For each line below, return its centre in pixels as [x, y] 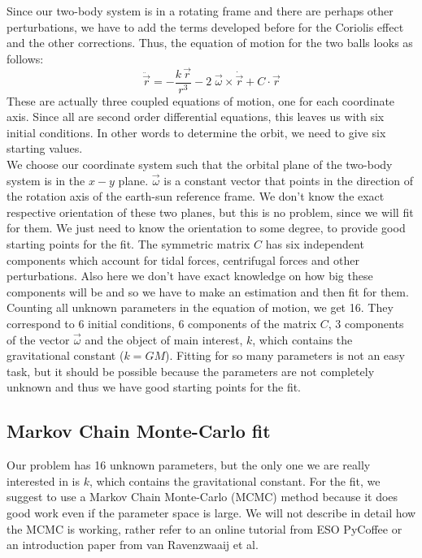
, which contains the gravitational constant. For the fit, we [235, 480]
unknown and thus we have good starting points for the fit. [154, 387]
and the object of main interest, [164, 339]
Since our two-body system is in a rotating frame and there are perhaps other [200, 11]
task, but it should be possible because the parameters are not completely [191, 371]
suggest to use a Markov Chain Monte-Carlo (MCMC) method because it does [202, 497]
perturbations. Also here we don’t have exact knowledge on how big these [190, 276]
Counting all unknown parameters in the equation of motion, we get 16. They [200, 307]
